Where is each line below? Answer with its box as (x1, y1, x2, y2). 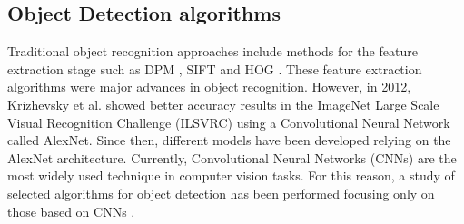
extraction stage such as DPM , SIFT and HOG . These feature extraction (7, 59, 422, 78)
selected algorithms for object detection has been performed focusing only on (7, 183, 435, 202)
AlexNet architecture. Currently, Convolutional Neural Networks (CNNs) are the (7, 148, 457, 167)
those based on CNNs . (7, 201, 135, 220)
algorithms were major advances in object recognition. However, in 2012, (7, 77, 411, 96)
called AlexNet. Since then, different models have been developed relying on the (7, 131, 451, 150)
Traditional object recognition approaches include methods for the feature (7, 42, 418, 61)
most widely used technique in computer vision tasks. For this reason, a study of (7, 166, 455, 185)
